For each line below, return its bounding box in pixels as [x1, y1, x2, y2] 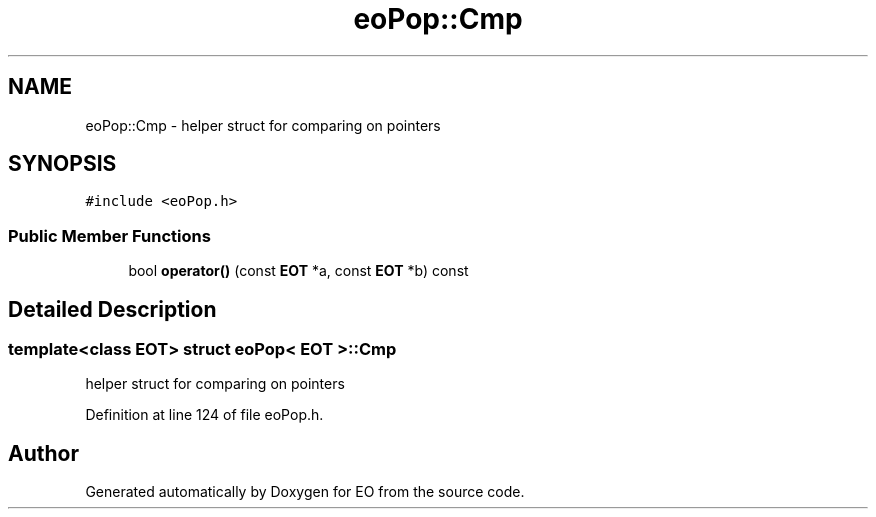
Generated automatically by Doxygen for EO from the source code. [85, 483, 525, 501]
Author [8, 440, 79, 466]
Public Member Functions [8, 225, 211, 246]
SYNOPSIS [8, 151, 117, 177]
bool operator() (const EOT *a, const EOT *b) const [128, 262, 469, 280]
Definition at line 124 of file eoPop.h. [85, 406, 324, 424]
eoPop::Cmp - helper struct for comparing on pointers [85, 116, 441, 134]
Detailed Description [8, 296, 217, 322]
